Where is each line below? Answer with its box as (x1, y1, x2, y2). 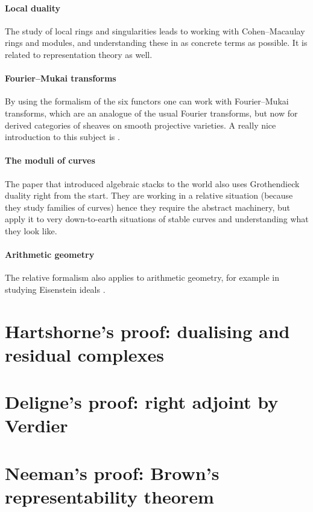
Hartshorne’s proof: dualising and (5, 318, 290, 343)
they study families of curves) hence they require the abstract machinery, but (5, 200, 291, 213)
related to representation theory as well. (5, 48, 153, 60)
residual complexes (5, 342, 165, 366)
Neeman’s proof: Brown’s (5, 460, 220, 485)
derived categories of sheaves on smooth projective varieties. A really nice (5, 118, 276, 131)
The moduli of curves (5, 154, 95, 167)
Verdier (5, 413, 68, 438)
